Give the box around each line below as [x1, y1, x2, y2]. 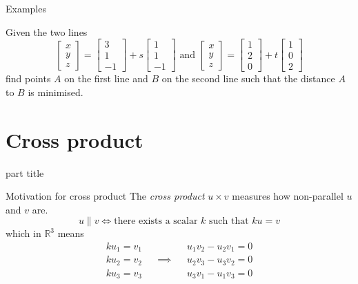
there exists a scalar [114, 216, 198, 227]
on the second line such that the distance [161, 71, 335, 86]
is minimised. [28, 84, 83, 99]
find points [6, 71, 51, 86]
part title [6, 165, 44, 180]
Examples [6, 1, 46, 15]
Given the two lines [6, 24, 88, 39]
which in [6, 226, 41, 240]
